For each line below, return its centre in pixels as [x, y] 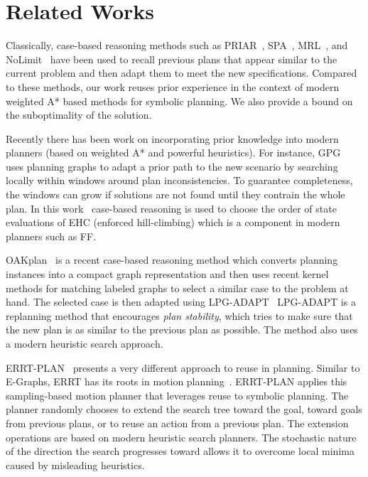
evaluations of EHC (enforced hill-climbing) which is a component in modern [173, 222]
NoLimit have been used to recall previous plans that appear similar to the [172, 59]
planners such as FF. [51, 236]
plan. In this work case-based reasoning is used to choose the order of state [171, 208]
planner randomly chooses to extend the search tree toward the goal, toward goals [184, 409]
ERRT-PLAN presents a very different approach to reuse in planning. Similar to [183, 367]
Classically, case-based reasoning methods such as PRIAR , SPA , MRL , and [177, 45]
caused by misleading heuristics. [75, 465]
